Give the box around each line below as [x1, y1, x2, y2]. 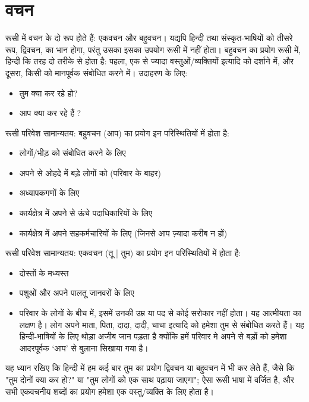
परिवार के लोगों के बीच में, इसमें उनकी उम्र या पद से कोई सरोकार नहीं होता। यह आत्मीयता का [19, 307, 301, 319]
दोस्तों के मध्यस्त [19, 266, 69, 279]
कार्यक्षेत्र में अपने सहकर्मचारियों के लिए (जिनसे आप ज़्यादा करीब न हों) [19, 226, 228, 239]
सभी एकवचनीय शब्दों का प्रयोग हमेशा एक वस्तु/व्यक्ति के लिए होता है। [5, 385, 215, 397]
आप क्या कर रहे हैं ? [19, 107, 81, 119]
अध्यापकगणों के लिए [19, 186, 80, 199]
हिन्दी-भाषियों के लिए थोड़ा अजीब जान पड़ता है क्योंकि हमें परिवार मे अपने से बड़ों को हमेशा [19, 330, 287, 342]
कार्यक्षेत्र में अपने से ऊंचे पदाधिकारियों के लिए [19, 207, 153, 219]
